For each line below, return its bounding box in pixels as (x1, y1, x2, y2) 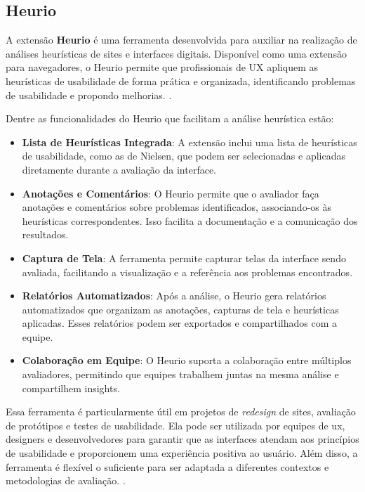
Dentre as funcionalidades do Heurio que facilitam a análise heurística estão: (6, 111, 334, 126)
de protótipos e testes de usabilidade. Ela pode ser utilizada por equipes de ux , (6, 417, 345, 432)
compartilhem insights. (22, 380, 120, 395)
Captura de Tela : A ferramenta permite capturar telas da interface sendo (22, 250, 346, 265)
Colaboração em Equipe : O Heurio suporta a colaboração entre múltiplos (22, 353, 352, 368)
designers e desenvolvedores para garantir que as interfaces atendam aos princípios (6, 432, 359, 446)
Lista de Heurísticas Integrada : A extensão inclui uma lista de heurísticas (22, 134, 357, 149)
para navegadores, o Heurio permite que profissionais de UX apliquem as (6, 60, 319, 75)
